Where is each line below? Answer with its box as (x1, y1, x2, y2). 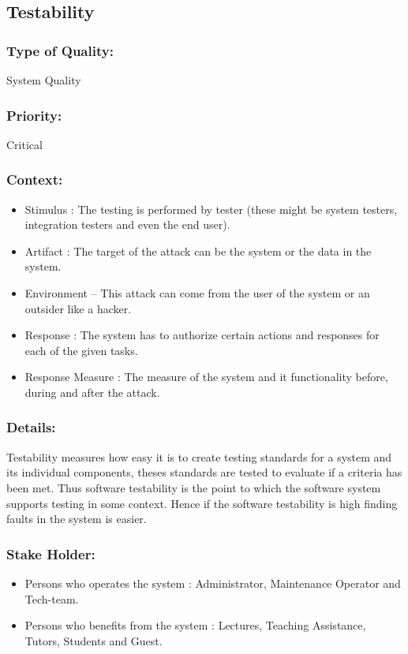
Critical (6, 136, 43, 152)
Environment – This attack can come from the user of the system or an (24, 285, 370, 301)
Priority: (6, 105, 62, 125)
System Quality (6, 72, 81, 88)
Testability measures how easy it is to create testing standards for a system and (6, 448, 392, 465)
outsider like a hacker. (24, 300, 132, 316)
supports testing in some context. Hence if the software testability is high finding (6, 495, 398, 511)
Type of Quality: (6, 40, 114, 60)
